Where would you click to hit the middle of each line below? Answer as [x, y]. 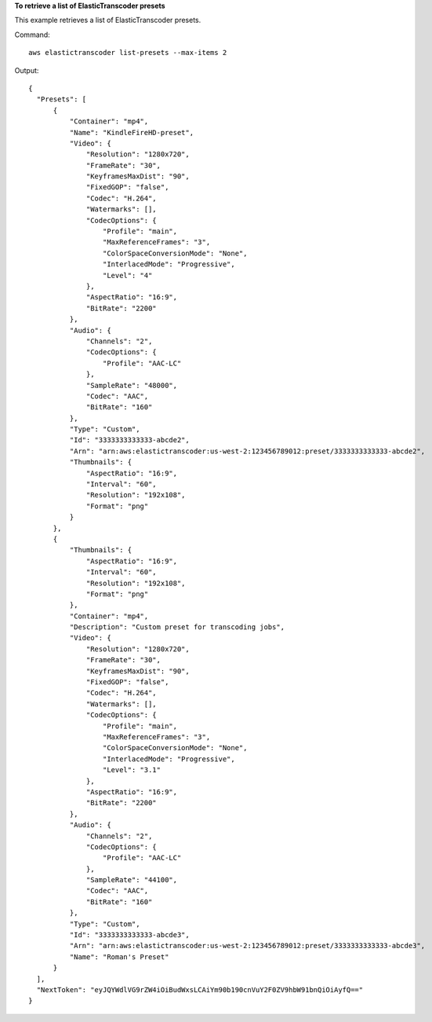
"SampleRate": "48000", [132, 385]
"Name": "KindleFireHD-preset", [132, 132]
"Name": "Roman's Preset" [119, 957]
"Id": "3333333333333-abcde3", [129, 935]
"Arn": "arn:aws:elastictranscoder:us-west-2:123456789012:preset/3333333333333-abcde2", [247, 451]
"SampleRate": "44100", [132, 880]
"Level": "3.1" [131, 770]
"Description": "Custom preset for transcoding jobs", [177, 627]
